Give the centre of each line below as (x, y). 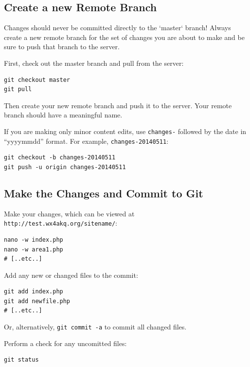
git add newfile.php (37, 301)
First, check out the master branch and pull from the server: (94, 63)
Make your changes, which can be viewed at (69, 213)
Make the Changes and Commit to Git (104, 193)
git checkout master (37, 80)
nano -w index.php (34, 240)
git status (21, 360)
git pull (18, 89)
